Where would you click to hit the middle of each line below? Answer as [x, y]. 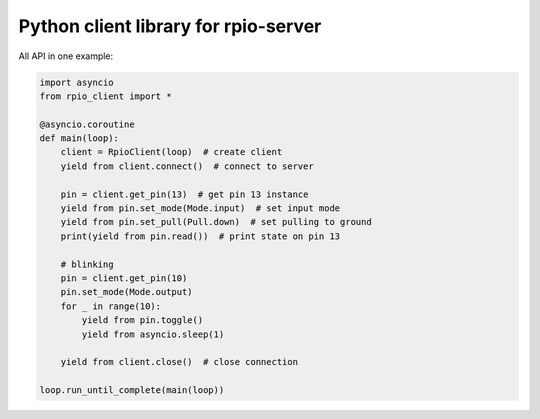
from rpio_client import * [105, 96]
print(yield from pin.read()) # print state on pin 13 [200, 236]
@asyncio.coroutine [87, 124]
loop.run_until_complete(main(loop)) [132, 390]
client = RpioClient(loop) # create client [171, 152]
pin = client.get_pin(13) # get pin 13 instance [184, 194]
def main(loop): [79, 138]
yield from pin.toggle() [142, 320]
